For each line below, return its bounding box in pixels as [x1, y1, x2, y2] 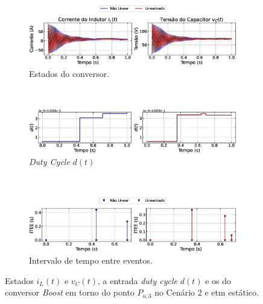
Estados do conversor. [29, 67, 110, 80]
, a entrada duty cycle [97, 274, 178, 287]
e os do [205, 274, 232, 287]
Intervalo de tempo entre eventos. [29, 254, 153, 267]
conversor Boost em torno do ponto [5, 286, 135, 299]
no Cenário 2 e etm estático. [154, 286, 259, 299]
